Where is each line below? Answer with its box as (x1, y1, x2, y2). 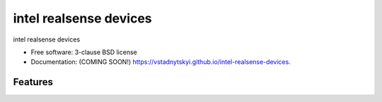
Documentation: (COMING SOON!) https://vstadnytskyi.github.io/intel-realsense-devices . (30, 58, 291, 66)
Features (13, 76, 53, 88)
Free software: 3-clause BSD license (30, 48, 137, 56)
